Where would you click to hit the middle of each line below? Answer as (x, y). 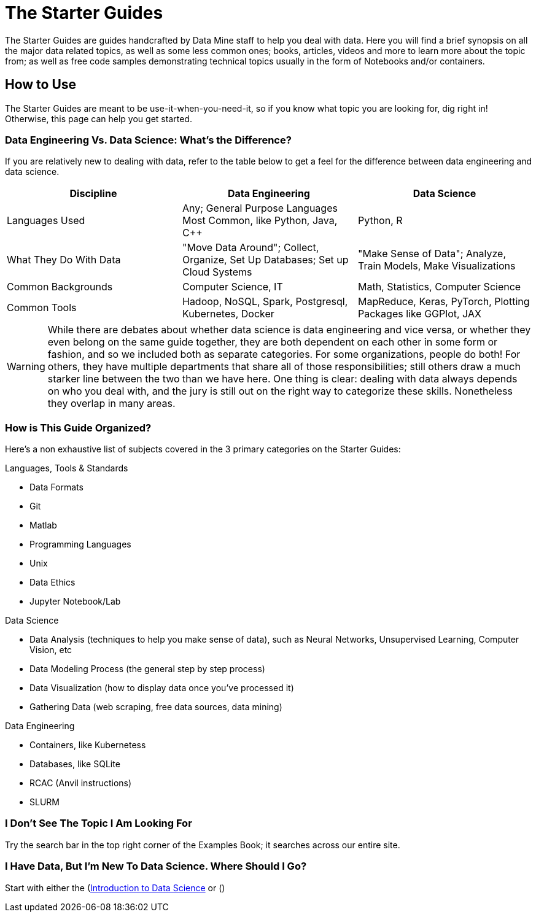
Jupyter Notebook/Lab (75, 602)
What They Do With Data (64, 260)
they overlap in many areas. (111, 404)
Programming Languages (80, 544)
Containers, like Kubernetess (88, 745)
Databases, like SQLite (75, 764)
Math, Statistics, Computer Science (439, 287)
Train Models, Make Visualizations (437, 266)
